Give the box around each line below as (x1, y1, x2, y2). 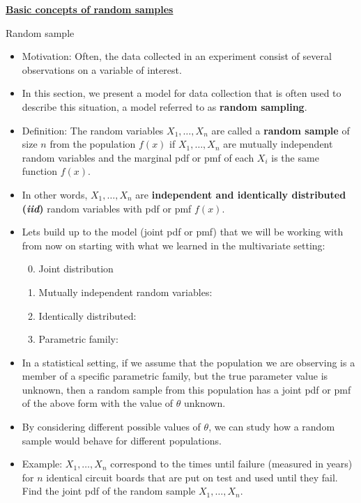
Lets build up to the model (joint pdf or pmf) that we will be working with (22, 224, 344, 239)
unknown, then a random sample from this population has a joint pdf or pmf (22, 382, 351, 396)
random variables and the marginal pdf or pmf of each (22, 150, 254, 164)
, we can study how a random (208, 419, 335, 434)
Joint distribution (38, 261, 114, 276)
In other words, (22, 187, 88, 201)
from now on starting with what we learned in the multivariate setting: (22, 238, 325, 252)
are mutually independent (223, 137, 333, 151)
